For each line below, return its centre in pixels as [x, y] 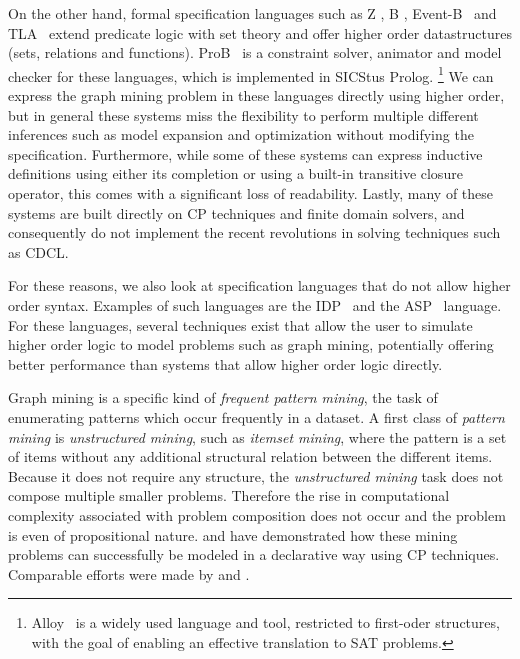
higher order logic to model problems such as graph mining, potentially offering [251, 344]
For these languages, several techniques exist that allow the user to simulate [240, 324]
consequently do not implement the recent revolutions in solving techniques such [254, 232]
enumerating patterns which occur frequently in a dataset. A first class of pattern [256, 416]
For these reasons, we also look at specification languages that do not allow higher [259, 285]
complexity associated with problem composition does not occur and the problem [257, 514]
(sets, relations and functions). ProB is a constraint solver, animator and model [255, 52]
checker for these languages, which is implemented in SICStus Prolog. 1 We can [251, 74]
